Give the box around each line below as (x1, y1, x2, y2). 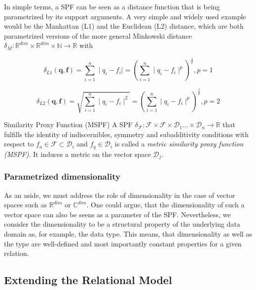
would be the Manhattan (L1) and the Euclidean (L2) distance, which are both (4, 21, 244, 31)
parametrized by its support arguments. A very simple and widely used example (4, 11, 246, 21)
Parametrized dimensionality (4, 170, 120, 183)
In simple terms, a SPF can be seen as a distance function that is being (4, 1, 220, 11)
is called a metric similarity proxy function (114, 139, 244, 149)
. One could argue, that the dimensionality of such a (86, 199, 245, 210)
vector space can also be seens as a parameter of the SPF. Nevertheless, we (4, 209, 231, 219)
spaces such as (4, 199, 47, 210)
